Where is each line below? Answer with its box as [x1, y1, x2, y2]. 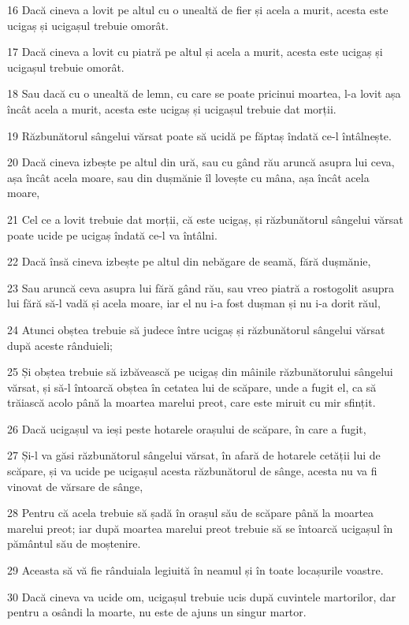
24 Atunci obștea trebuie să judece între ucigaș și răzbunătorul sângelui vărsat [7, 321, 385, 337]
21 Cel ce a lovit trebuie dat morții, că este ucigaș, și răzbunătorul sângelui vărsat [7, 210, 403, 227]
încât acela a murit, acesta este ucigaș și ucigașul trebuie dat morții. [7, 100, 336, 117]
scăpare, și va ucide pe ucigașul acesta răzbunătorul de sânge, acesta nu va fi [7, 463, 377, 479]
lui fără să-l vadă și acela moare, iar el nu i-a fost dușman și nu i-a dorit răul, [7, 295, 381, 311]
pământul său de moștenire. [7, 535, 141, 552]
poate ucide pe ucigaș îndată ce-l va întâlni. [7, 226, 218, 243]
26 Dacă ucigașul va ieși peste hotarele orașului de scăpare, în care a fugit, [7, 420, 366, 437]
